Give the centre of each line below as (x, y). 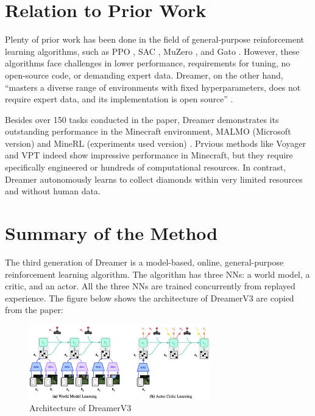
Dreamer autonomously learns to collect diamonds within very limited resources (154, 179)
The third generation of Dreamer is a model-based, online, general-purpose (144, 262)
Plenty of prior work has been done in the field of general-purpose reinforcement (155, 39)
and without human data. (53, 191)
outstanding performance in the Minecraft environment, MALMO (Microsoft (148, 131)
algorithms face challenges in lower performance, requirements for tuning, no (148, 63)
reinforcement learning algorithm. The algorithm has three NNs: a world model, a (157, 274)
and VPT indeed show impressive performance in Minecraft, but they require (149, 155)
